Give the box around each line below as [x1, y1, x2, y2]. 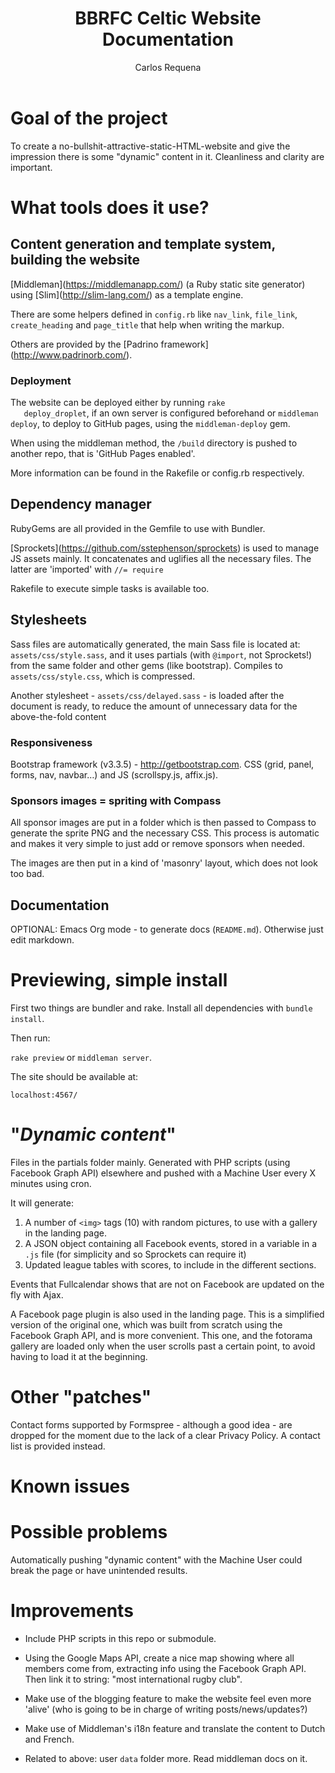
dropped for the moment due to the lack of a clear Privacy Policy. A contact [10, 1429, 321, 1441]
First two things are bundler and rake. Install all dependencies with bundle [10, 1002, 313, 1014]
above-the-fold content [10, 710, 107, 722]
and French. [24, 1733, 75, 1745]
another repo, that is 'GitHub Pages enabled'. [10, 447, 196, 459]
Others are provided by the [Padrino [10, 338, 159, 350]
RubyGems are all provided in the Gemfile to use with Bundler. [10, 522, 266, 534]
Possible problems [10, 1521, 168, 1544]
